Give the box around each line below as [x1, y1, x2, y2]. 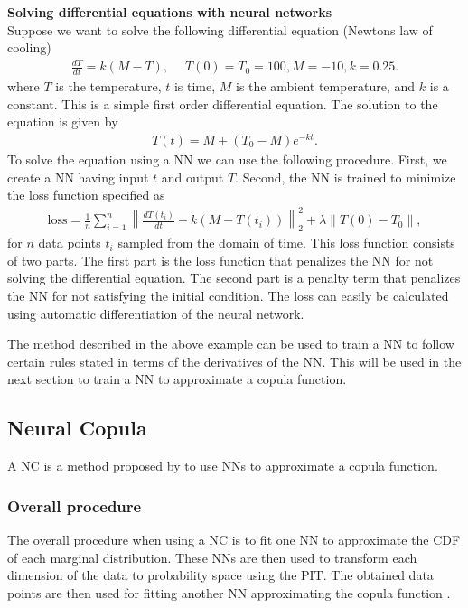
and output [161, 167, 224, 186]
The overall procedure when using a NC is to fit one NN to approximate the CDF [7, 529, 461, 548]
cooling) [7, 38, 51, 57]
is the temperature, [55, 77, 162, 96]
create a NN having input [7, 167, 149, 186]
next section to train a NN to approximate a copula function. [7, 369, 347, 388]
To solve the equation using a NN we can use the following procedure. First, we [7, 150, 447, 169]
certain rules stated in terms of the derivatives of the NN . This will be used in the [7, 351, 462, 370]
